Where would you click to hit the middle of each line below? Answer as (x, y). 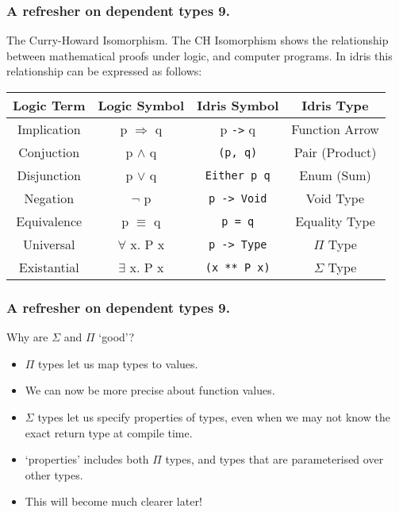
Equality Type (335, 221)
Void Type (335, 198)
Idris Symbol (238, 105)
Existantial (49, 267)
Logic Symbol (141, 105)
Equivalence (49, 221)
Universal (49, 244)
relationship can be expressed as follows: (104, 71)
